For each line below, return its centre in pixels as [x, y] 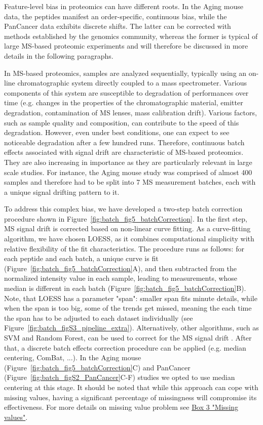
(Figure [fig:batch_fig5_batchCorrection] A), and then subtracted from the [121, 268]
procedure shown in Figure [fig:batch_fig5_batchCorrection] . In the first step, [126, 218]
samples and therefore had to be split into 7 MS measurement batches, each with [130, 182]
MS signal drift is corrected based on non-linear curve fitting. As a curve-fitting [127, 228]
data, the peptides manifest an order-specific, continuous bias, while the [116, 16]
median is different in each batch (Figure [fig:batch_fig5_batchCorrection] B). [125, 288]
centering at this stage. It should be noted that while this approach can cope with [131, 387]
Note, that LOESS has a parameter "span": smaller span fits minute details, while [131, 298]
